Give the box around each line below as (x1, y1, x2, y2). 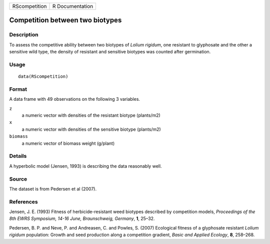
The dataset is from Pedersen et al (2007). (9, 186, 97, 192)
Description (9, 31, 38, 38)
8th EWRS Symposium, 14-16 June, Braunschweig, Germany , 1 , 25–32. (9, 216, 155, 222)
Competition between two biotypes (9, 16, 122, 24)
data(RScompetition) (18, 74, 68, 79)
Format (9, 85, 27, 92)
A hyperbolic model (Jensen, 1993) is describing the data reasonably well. (9, 163, 162, 169)
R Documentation (52, 3, 93, 9)
